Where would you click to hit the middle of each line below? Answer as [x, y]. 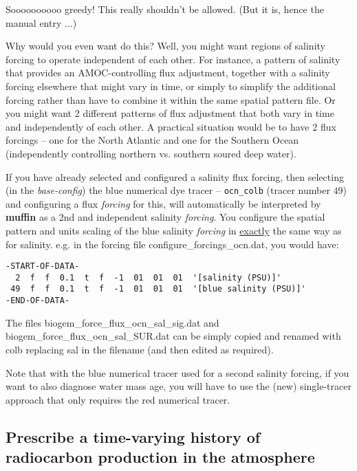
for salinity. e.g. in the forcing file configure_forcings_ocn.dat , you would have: [172, 244]
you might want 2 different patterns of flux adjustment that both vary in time [170, 113]
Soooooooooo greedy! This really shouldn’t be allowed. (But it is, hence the [165, 9]
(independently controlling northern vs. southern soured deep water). [151, 153]
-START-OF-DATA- [43, 266]
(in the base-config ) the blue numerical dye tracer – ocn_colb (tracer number [168, 190]
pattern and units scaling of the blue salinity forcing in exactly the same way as [174, 230]
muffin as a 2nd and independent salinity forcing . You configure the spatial [165, 217]
